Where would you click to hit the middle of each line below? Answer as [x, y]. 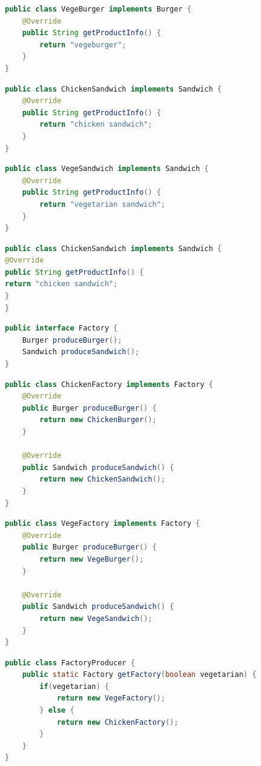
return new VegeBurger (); [92, 559]
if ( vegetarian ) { [74, 686]
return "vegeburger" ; [83, 45]
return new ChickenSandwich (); [102, 479]
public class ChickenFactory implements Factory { [109, 384]
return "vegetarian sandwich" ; [102, 204]
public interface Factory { [61, 328]
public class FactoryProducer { [70, 663]
